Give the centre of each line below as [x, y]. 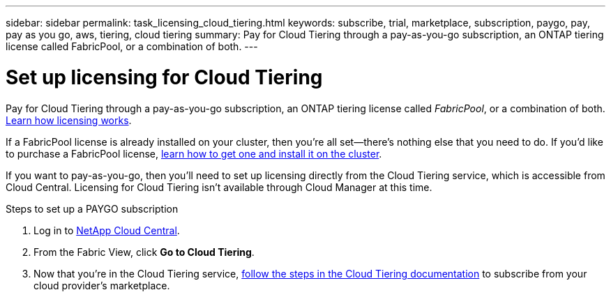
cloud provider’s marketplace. [102, 285]
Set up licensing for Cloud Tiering [164, 77]
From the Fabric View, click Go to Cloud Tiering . [144, 252]
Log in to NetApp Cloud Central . [107, 230]
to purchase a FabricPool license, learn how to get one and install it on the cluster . [194, 153]
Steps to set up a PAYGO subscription [92, 208]
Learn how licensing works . [69, 120]
